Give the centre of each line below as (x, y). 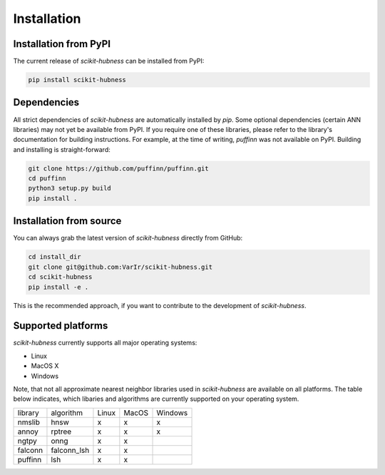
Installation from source (67, 221)
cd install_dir (55, 257)
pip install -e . (58, 287)
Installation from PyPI (62, 44)
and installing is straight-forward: (62, 149)
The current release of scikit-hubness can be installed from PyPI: (109, 61)
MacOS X (45, 366)
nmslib (29, 422)
